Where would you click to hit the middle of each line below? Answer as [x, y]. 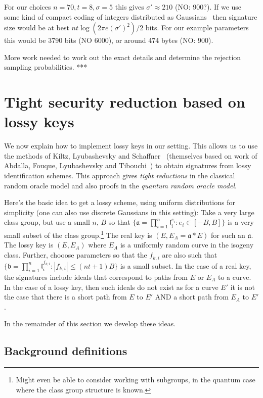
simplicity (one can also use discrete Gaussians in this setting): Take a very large [129, 212]
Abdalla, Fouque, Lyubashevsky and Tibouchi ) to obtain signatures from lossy [128, 165]
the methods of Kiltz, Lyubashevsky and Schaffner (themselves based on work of [131, 155]
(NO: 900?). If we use [208, 7]
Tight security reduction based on [125, 102]
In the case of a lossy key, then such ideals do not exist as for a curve [111, 287]
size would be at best [37, 28]
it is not [243, 287]
